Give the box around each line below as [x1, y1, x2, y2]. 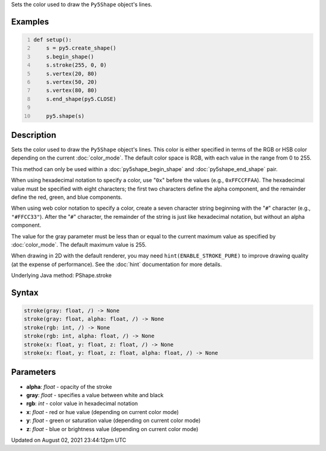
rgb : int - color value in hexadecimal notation [26, 400, 138, 407]
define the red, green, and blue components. [11, 193, 123, 201]
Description [11, 130, 57, 140]
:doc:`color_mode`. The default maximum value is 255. [11, 241, 147, 248]
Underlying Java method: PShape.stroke [11, 272, 112, 279]
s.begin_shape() [46, 53, 95, 60]
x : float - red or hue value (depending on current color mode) [26, 408, 179, 415]
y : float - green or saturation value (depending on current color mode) [26, 417, 201, 424]
